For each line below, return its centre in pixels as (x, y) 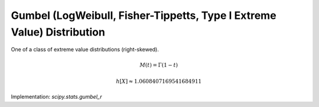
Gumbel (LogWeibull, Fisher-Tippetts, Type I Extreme (144, 15)
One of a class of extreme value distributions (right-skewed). (85, 50)
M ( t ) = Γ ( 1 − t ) (159, 65)
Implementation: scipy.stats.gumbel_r (56, 97)
